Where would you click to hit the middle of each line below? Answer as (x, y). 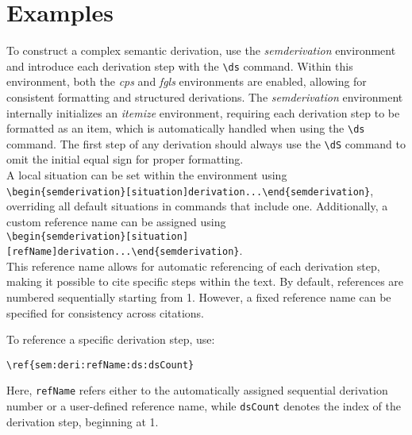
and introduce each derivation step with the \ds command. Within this (180, 65)
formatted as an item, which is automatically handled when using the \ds (186, 128)
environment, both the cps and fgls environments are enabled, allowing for (187, 81)
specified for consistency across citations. (106, 312)
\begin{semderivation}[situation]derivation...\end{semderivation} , (190, 190)
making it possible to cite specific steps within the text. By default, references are (205, 281)
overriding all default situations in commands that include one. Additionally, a (197, 206)
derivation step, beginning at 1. (83, 421)
